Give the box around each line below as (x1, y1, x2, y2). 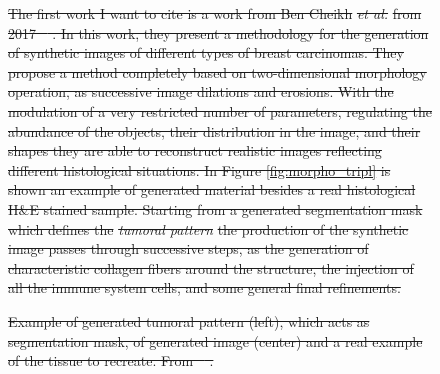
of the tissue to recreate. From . (8, 350, 214, 371)
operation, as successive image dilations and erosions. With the (8, 81, 394, 102)
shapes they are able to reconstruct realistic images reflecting (8, 140, 382, 161)
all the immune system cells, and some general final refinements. (8, 277, 401, 298)
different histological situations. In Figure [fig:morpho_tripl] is (8, 159, 391, 180)
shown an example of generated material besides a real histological (8, 179, 416, 200)
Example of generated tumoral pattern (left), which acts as (8, 310, 370, 331)
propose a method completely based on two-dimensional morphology (8, 61, 427, 82)
